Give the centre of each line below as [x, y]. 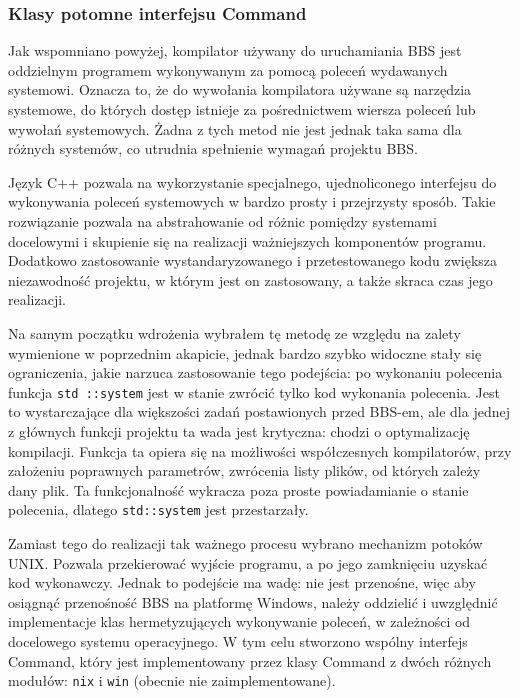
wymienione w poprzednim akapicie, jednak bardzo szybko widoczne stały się [245, 352]
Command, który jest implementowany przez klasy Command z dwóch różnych [250, 660]
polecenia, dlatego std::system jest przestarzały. [158, 509]
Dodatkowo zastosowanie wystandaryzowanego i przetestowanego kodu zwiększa [253, 260]
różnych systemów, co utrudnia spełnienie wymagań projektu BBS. [213, 148]
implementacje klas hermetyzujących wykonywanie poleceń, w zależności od [239, 621]
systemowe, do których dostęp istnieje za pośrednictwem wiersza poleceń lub [242, 109]
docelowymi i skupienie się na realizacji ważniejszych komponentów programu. [247, 240]
